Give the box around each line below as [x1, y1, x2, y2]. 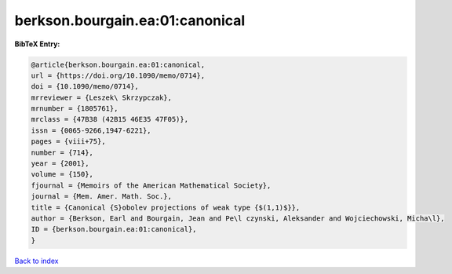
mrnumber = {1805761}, [31, 104, 118, 113]
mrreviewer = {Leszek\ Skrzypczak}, [31, 93, 173, 102]
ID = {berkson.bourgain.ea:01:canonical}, [31, 225, 197, 234]
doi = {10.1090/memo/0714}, [31, 82, 139, 91]
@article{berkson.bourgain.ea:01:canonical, [31, 60, 206, 69]
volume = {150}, [31, 170, 94, 179]
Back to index [14, 256, 59, 265]
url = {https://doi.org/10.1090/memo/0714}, [31, 71, 206, 80]
